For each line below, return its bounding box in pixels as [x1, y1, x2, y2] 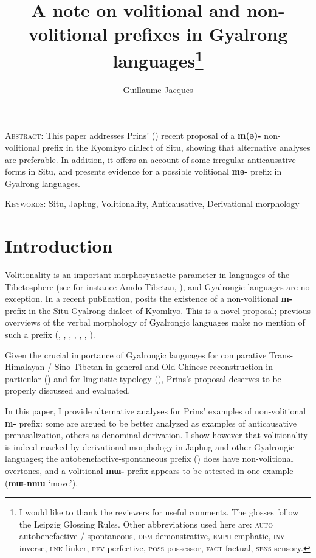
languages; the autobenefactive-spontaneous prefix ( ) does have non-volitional [5, 452, 294, 465]
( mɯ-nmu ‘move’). [5, 476, 78, 489]
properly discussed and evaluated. [5, 384, 131, 397]
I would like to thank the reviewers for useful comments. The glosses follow [19, 506, 299, 518]
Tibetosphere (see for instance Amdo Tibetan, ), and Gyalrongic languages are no [5, 280, 310, 293]
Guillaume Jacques [123, 83, 193, 96]
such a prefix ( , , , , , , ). [5, 328, 95, 341]
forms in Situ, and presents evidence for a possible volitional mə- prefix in [5, 165, 282, 178]
